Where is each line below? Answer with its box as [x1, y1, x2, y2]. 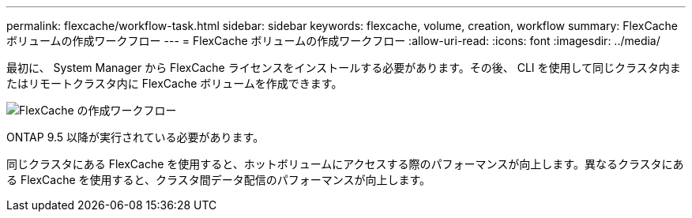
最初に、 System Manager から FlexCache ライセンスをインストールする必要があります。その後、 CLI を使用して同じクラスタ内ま [6, 61, 681, 74]
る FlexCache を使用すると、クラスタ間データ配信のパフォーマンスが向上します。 [6, 173, 431, 186]
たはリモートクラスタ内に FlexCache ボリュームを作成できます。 [6, 77, 343, 90]
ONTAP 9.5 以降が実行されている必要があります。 [6, 130, 265, 144]
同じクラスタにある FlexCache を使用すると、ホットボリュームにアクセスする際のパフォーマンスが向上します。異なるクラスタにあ [6, 157, 684, 171]
